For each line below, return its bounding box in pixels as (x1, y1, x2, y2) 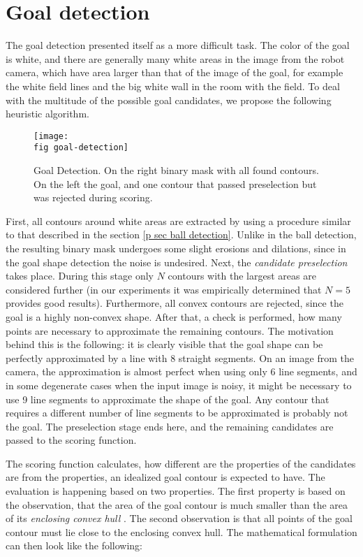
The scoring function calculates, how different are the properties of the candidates (6, 456, 356, 470)
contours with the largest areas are (168, 268, 316, 283)
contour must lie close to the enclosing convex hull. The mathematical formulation (6, 524, 357, 539)
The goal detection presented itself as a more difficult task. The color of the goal (6, 38, 350, 52)
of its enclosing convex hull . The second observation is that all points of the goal (6, 511, 353, 526)
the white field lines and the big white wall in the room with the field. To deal (6, 78, 340, 93)
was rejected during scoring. (34, 190, 153, 205)
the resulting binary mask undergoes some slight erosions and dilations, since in (6, 240, 346, 255)
